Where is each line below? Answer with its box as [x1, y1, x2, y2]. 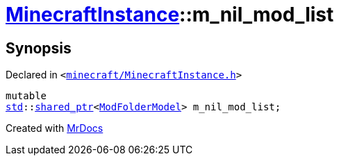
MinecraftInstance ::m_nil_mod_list [6, 3, 334, 26]
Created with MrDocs [6, 122, 104, 135]
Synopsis [6, 39, 72, 57]
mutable [6, 90, 47, 102]
